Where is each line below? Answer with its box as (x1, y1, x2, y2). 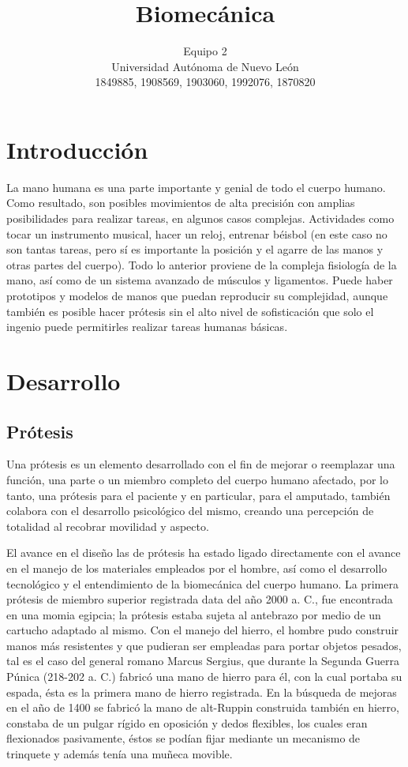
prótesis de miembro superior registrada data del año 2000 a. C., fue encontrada (6, 591, 393, 607)
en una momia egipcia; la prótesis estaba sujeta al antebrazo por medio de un (6, 606, 381, 622)
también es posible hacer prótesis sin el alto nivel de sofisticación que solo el (6, 303, 374, 319)
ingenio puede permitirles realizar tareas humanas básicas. (6, 318, 288, 335)
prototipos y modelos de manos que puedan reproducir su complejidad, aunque (6, 288, 388, 303)
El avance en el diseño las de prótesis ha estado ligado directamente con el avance (6, 544, 401, 561)
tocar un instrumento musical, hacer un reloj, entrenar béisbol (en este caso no (6, 225, 387, 242)
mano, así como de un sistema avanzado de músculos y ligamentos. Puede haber (6, 272, 393, 288)
